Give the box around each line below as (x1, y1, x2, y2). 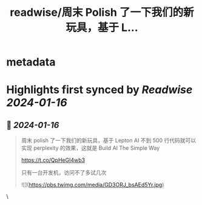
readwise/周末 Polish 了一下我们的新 (10, 5, 194, 19)
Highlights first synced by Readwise (6, 83, 193, 97)
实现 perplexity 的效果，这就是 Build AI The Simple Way (21, 144, 160, 152)
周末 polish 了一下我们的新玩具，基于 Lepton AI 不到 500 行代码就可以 (21, 137, 196, 144)
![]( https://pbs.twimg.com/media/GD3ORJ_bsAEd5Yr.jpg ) (21, 181, 164, 189)
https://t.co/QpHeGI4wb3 (21, 156, 86, 164)
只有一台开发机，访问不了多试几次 (21, 169, 107, 176)
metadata (6, 55, 56, 69)
